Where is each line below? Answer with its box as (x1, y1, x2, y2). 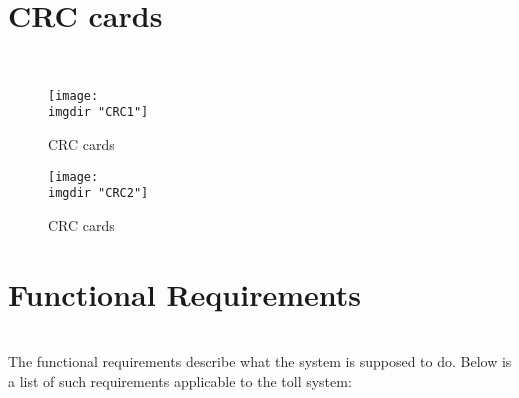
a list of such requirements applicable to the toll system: (8, 370, 352, 391)
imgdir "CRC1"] (48, 105, 149, 120)
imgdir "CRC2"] (48, 186, 149, 201)
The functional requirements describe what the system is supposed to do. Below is (8, 351, 512, 372)
